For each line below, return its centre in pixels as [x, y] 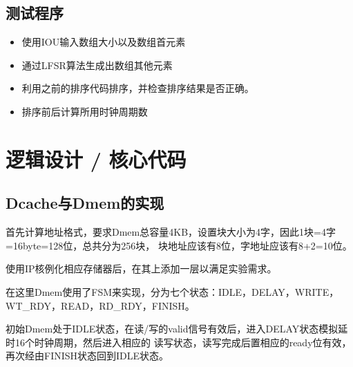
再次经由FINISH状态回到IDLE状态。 [87, 356]
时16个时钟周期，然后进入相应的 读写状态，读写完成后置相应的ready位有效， [179, 342]
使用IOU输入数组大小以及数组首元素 [104, 42]
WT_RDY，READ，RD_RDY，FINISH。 [100, 305]
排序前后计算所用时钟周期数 [85, 111]
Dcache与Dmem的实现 [85, 203]
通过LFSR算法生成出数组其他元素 [97, 65]
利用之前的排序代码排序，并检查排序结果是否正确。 [138, 88]
